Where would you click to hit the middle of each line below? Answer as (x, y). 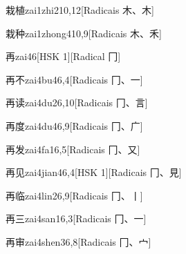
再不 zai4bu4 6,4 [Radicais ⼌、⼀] (74, 79)
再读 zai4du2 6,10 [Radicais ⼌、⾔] (77, 102)
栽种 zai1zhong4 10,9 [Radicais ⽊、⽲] (84, 33)
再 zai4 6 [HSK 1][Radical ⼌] (63, 56)
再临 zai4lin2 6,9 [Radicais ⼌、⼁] (74, 195)
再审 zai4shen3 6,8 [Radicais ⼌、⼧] (78, 241)
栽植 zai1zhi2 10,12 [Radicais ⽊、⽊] (80, 10)
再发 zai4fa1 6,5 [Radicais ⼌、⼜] (73, 149)
